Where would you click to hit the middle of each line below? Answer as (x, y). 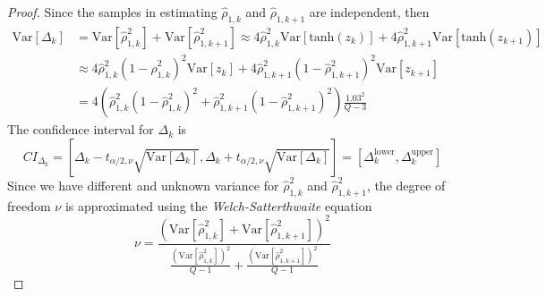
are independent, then (369, 12)
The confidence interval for (81, 129)
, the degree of (406, 185)
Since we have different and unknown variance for (143, 185)
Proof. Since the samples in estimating (112, 12)
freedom (29, 205)
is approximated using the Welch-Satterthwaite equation (218, 205)
